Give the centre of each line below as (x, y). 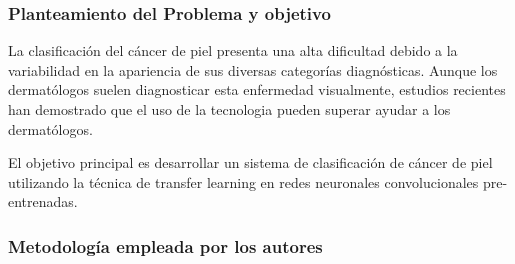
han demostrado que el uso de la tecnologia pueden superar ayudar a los (229, 109)
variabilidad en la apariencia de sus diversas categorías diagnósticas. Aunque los (253, 69)
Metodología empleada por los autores (165, 245)
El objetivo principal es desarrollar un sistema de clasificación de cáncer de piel (250, 162)
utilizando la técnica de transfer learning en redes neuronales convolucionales (243, 181)
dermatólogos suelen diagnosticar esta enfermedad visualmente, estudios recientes (257, 89)
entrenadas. (43, 201)
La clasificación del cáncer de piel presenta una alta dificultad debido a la (233, 50)
